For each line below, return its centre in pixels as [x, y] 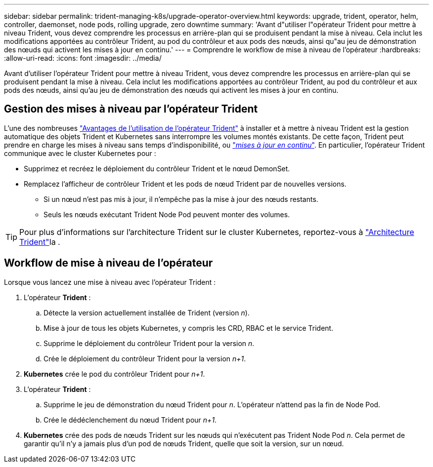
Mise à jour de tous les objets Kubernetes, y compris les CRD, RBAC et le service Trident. [189, 328]
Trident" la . [40, 242]
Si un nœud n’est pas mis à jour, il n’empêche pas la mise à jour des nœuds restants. [181, 199]
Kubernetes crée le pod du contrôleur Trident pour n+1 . [114, 374]
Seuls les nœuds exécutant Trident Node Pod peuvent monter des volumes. [167, 214]
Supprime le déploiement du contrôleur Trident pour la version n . [149, 343]
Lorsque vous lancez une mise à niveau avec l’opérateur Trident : [110, 282]
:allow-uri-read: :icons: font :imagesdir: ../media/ [83, 58]
